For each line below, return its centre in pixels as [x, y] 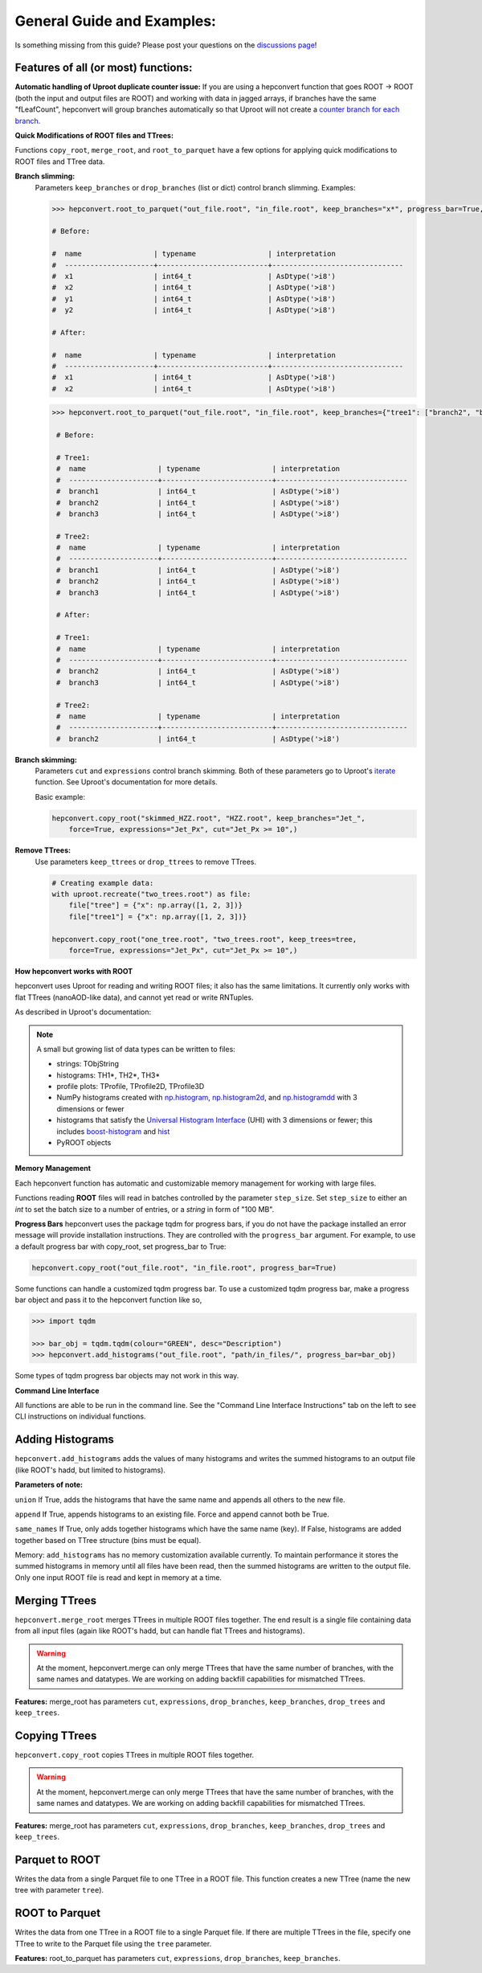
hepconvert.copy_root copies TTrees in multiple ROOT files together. [135, 1755]
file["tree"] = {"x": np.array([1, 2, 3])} [155, 905]
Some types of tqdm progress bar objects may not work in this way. [127, 1376]
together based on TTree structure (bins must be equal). [108, 1540]
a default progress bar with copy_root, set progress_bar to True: [120, 1246]
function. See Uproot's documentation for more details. [127, 782]
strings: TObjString [88, 1064]
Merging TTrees [56, 1601]
